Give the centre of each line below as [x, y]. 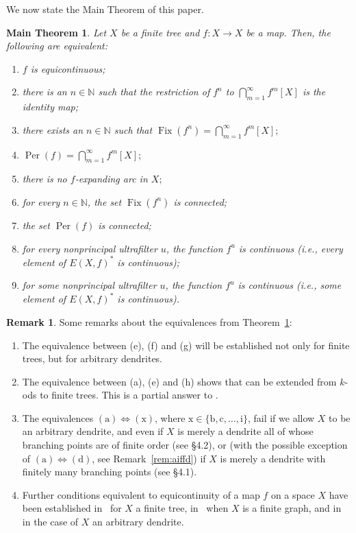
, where [170, 417]
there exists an [53, 129]
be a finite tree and [160, 32]
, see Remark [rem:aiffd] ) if [149, 458]
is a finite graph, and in [292, 508]
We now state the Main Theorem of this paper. [105, 9]
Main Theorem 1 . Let [56, 32]
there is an [44, 92]
